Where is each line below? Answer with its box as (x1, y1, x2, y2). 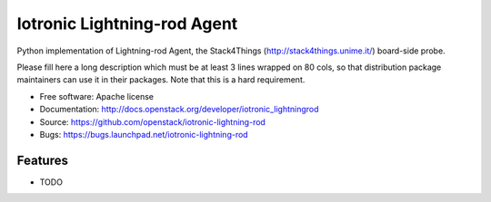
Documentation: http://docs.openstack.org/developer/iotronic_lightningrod (39, 104, 319, 115)
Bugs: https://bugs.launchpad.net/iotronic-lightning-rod (39, 129, 249, 139)
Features (16, 152, 68, 168)
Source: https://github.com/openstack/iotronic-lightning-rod (39, 116, 266, 127)
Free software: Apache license (39, 91, 155, 101)
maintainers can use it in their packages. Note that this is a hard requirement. (16, 74, 306, 85)
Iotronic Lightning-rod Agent (16, 14, 238, 34)
